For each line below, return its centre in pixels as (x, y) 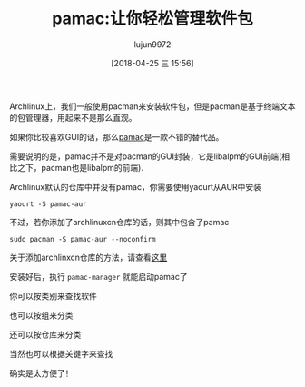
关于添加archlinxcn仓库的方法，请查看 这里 (89, 257)
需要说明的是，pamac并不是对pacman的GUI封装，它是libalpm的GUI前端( (146, 156)
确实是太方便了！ (41, 372)
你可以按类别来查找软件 (53, 295)
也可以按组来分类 (41, 315)
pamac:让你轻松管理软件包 (152, 19)
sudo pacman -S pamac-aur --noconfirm (83, 239)
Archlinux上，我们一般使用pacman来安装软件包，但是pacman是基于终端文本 (152, 106)
